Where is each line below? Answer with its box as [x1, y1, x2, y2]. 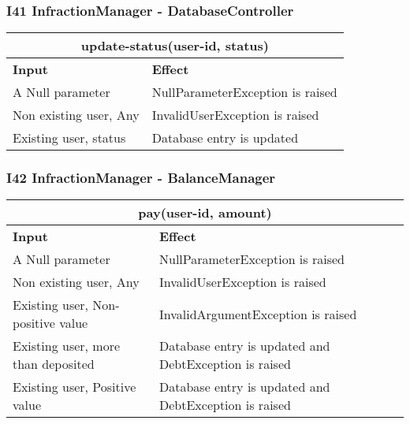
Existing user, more [13, 337, 121, 355]
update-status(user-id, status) [80, 36, 270, 55]
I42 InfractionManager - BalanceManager [6, 168, 276, 188]
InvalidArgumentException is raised [158, 304, 357, 323]
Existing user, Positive [13, 378, 136, 396]
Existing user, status [13, 128, 126, 147]
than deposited [13, 355, 95, 374]
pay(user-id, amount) [138, 203, 272, 222]
